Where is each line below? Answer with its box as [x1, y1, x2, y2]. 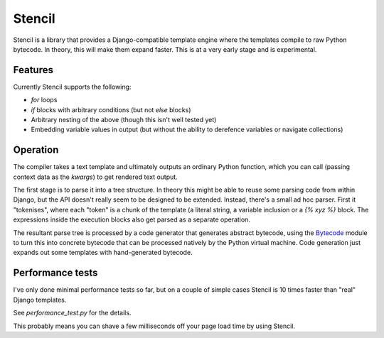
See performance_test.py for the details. [13, 309, 132, 317]
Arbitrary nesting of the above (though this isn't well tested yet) [31, 116, 217, 124]
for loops [31, 96, 58, 104]
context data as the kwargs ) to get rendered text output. [13, 173, 178, 181]
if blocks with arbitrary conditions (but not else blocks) [31, 105, 191, 114]
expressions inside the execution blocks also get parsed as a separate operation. [13, 215, 250, 224]
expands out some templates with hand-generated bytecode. [13, 249, 193, 257]
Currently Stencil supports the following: [13, 82, 132, 91]
